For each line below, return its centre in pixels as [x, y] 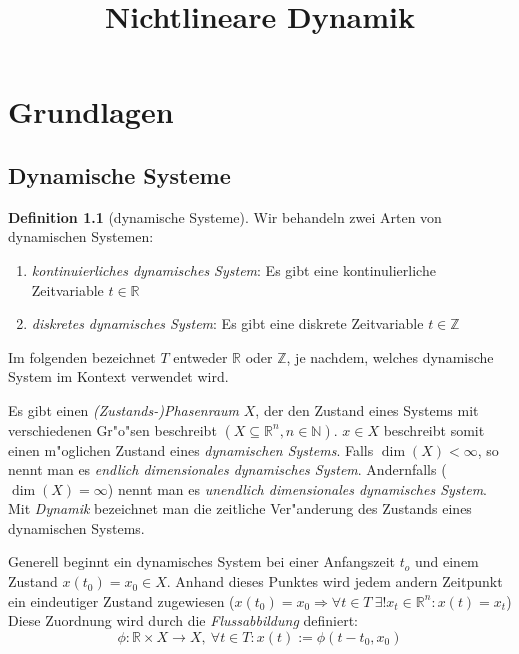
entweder [200, 356]
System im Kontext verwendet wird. [118, 376]
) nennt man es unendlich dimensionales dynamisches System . [297, 488]
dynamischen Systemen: [81, 236]
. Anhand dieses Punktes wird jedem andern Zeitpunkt [334, 581]
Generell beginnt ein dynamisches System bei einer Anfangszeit [202, 561]
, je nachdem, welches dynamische [390, 356]
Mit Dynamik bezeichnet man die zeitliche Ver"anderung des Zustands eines [240, 508]
